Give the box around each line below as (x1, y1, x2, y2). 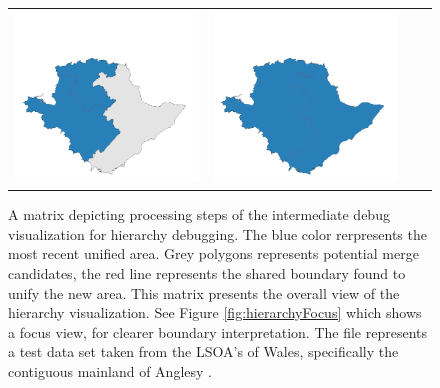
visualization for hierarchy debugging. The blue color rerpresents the (8, 223, 427, 244)
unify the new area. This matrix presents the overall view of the (8, 282, 400, 303)
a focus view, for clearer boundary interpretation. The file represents (8, 321, 428, 342)
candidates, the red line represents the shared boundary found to (8, 262, 406, 283)
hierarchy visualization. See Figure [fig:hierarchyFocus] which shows (8, 302, 422, 323)
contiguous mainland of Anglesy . (8, 360, 212, 381)
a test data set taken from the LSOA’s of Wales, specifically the (8, 341, 399, 362)
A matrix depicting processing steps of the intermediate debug (8, 204, 390, 225)
